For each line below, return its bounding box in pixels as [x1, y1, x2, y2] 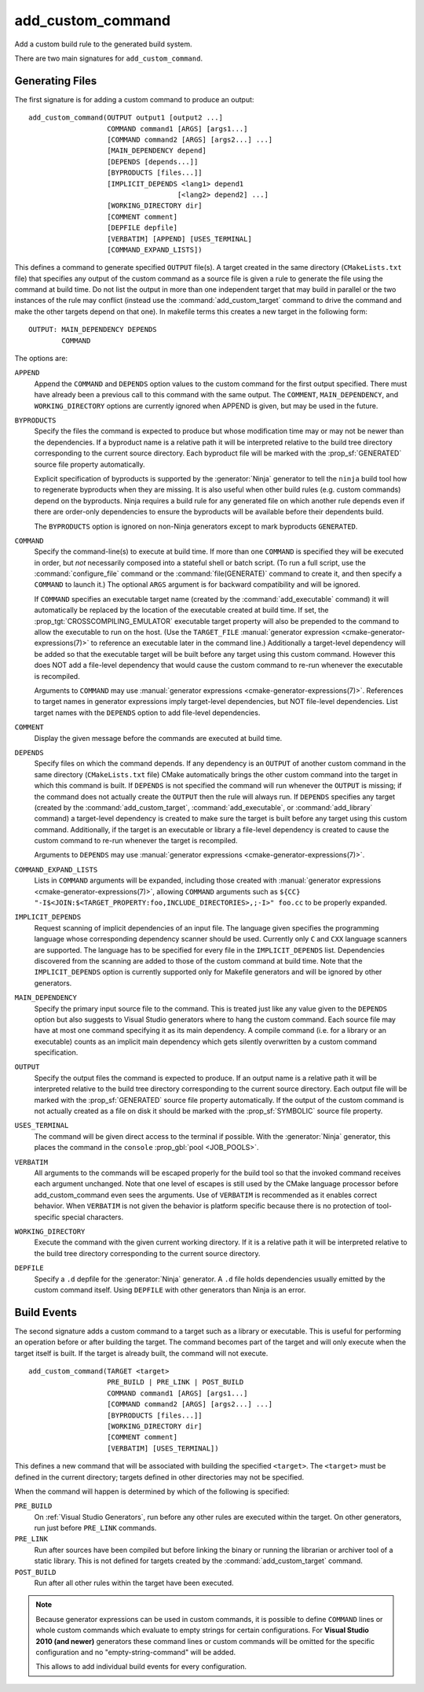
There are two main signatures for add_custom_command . [14, 53, 203, 63]
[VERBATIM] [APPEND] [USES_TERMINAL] [107, 234, 253, 243]
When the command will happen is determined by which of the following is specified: [14, 1487, 290, 1496]
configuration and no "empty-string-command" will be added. [35, 1647, 236, 1657]
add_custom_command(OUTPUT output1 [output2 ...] [28, 113, 224, 122]
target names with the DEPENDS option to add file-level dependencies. [34, 708, 261, 717]
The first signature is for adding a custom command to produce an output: [14, 94, 254, 104]
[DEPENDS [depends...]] [107, 157, 199, 166]
